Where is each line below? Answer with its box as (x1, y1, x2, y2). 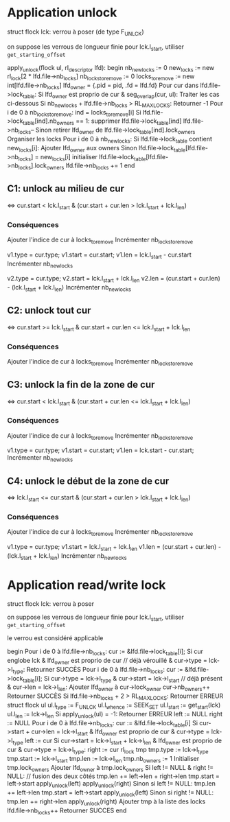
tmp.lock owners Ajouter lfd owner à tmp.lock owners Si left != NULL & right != (7, 763, 214, 773)
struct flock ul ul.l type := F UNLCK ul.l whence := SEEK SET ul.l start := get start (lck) (7, 701, 221, 711)
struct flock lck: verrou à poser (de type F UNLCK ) (7, 27, 144, 37)
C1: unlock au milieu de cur (7, 183, 125, 195)
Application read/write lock (7, 577, 166, 593)
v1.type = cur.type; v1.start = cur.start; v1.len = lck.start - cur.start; (7, 446, 194, 454)
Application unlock (7, 5, 117, 21)
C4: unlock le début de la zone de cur (7, 475, 170, 486)
